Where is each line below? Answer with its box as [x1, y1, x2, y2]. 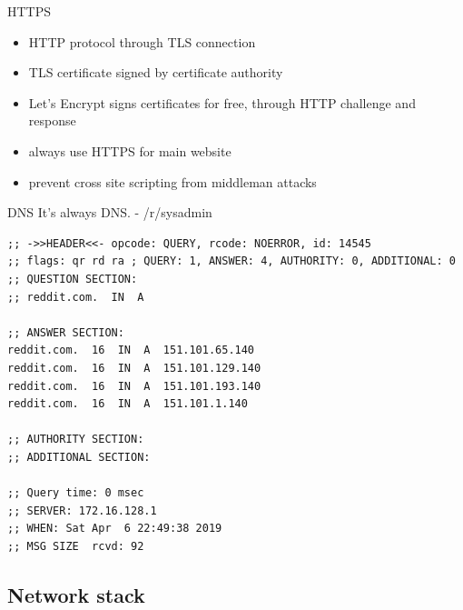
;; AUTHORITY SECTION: [7, 433, 144, 446]
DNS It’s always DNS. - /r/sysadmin [7, 203, 212, 222]
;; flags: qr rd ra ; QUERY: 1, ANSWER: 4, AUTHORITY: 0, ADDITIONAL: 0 [7, 255, 456, 268]
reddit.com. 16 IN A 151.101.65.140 [7, 344, 255, 357]
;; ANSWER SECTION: [7, 325, 124, 339]
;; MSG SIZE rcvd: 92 [7, 539, 144, 553]
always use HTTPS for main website [28, 141, 231, 160]
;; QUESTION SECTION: [7, 272, 138, 285]
